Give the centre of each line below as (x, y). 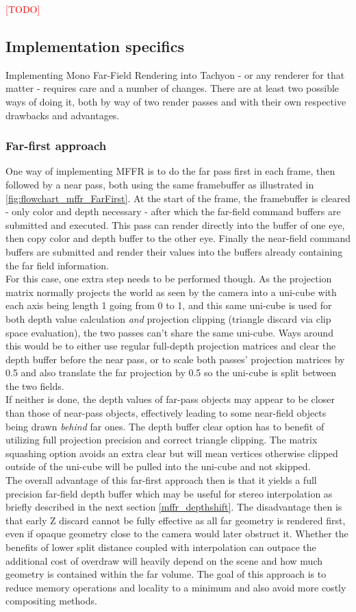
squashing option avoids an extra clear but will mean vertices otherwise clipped (172, 453)
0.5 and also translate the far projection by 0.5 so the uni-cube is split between (171, 372)
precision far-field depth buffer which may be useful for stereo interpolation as (169, 493)
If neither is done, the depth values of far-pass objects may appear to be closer (170, 399)
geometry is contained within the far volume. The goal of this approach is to (166, 574)
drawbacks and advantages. (63, 115)
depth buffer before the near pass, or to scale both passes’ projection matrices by (175, 359)
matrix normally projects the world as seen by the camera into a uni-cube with (171, 292)
